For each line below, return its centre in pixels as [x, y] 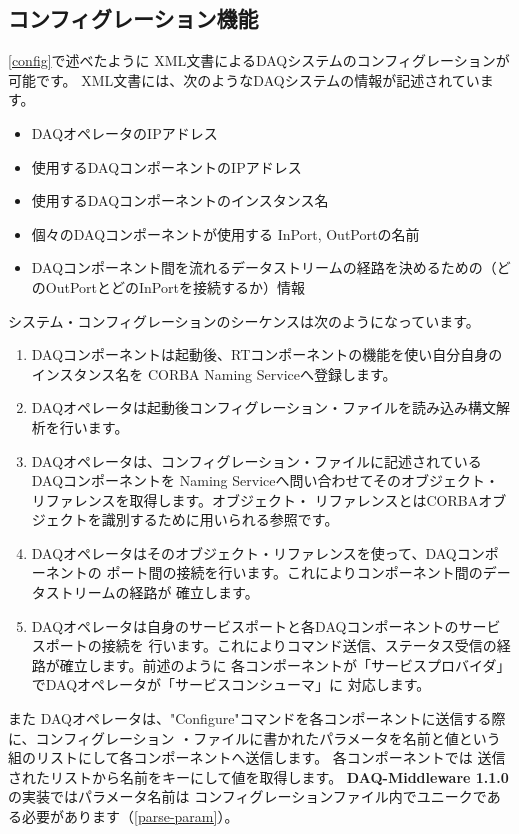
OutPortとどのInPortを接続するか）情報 [175, 286]
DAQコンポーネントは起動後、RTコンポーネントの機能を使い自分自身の [267, 354]
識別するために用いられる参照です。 [220, 519]
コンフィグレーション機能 [133, 18]
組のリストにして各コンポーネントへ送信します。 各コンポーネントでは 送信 [257, 757]
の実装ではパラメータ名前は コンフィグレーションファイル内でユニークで [247, 796]
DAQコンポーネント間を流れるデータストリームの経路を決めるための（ [264, 267]
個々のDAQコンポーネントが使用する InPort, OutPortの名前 [225, 233]
